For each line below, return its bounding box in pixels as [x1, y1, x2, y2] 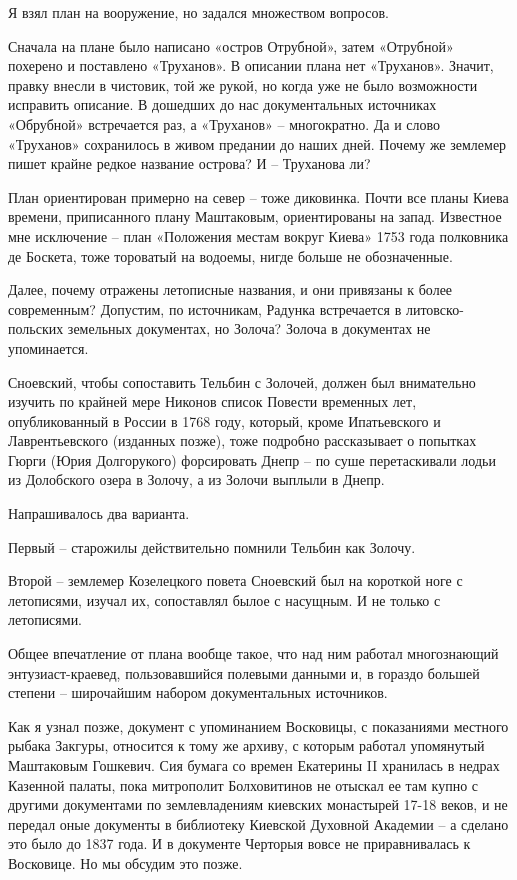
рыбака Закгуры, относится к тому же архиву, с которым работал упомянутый [8, 735, 485, 756]
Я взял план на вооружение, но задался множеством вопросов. [8, 2, 389, 22]
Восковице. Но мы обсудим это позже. [8, 852, 243, 873]
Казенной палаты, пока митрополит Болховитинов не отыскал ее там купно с [8, 774, 479, 795]
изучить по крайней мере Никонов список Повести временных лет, [8, 391, 417, 412]
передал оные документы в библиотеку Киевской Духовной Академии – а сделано [8, 813, 509, 834]
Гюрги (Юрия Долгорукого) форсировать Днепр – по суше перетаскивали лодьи [8, 449, 496, 470]
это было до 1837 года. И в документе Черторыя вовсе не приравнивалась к [8, 833, 471, 854]
